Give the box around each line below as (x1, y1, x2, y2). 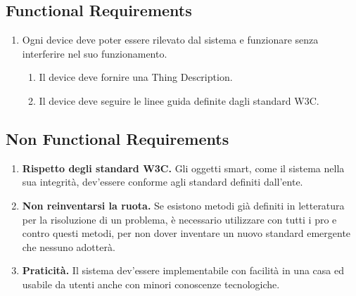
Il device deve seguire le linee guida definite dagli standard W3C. (39, 93, 319, 108)
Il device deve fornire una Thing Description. (39, 70, 233, 84)
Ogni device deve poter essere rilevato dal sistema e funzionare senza (22, 32, 319, 47)
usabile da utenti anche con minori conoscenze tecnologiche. (22, 276, 280, 291)
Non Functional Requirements (6, 127, 229, 149)
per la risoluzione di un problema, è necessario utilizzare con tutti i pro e (22, 212, 337, 226)
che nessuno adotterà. (22, 239, 115, 254)
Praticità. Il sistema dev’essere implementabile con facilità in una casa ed (22, 263, 344, 278)
